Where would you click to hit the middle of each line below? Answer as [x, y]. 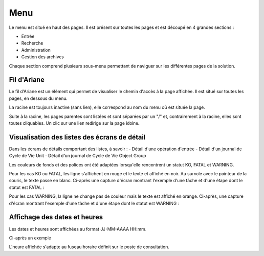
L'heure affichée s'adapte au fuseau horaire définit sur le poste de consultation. [89, 247]
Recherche [32, 43]
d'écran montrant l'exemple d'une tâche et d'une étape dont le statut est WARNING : [94, 203]
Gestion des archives [43, 57]
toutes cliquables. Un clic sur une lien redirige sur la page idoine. [74, 123]
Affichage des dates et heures [56, 217]
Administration [36, 50]
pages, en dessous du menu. [38, 98]
